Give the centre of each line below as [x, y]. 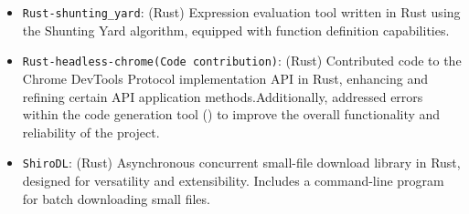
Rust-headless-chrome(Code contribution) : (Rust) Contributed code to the [242, 61]
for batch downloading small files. [116, 198]
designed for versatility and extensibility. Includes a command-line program [233, 180]
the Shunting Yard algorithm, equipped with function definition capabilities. [236, 30]
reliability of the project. [91, 132]
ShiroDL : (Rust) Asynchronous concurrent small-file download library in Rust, [241, 163]
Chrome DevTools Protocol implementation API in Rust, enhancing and [225, 78]
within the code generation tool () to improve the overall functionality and [231, 114]
